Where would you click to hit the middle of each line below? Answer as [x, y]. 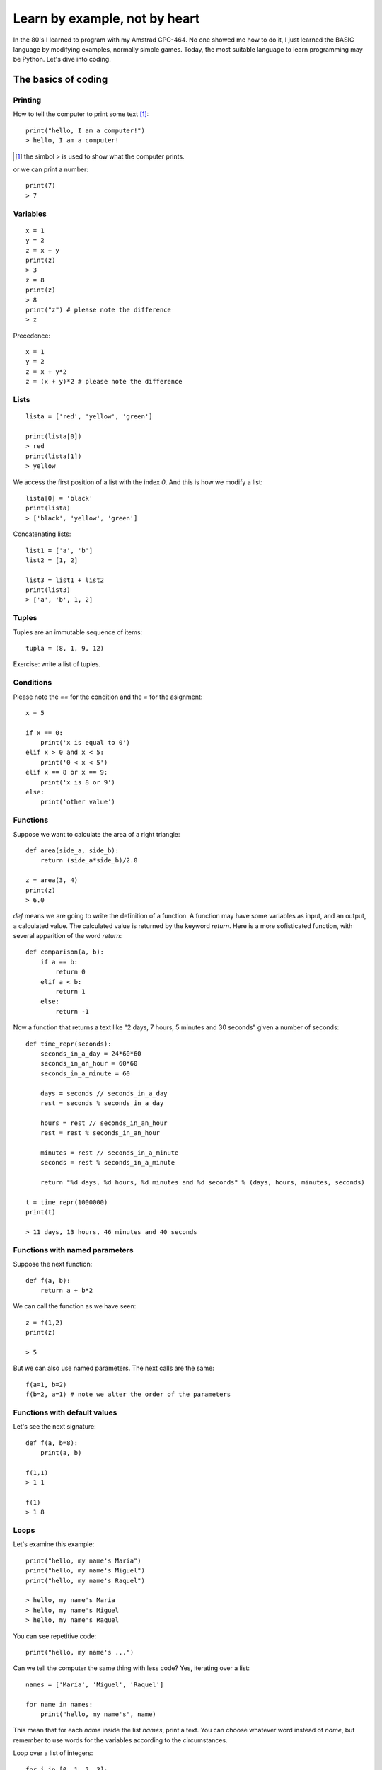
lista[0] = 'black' [59, 498]
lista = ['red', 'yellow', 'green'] [89, 417]
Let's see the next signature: [54, 1427]
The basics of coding [60, 80]
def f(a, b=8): [52, 1443]
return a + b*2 [66, 1290]
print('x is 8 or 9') [78, 782]
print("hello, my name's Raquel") [85, 1580]
